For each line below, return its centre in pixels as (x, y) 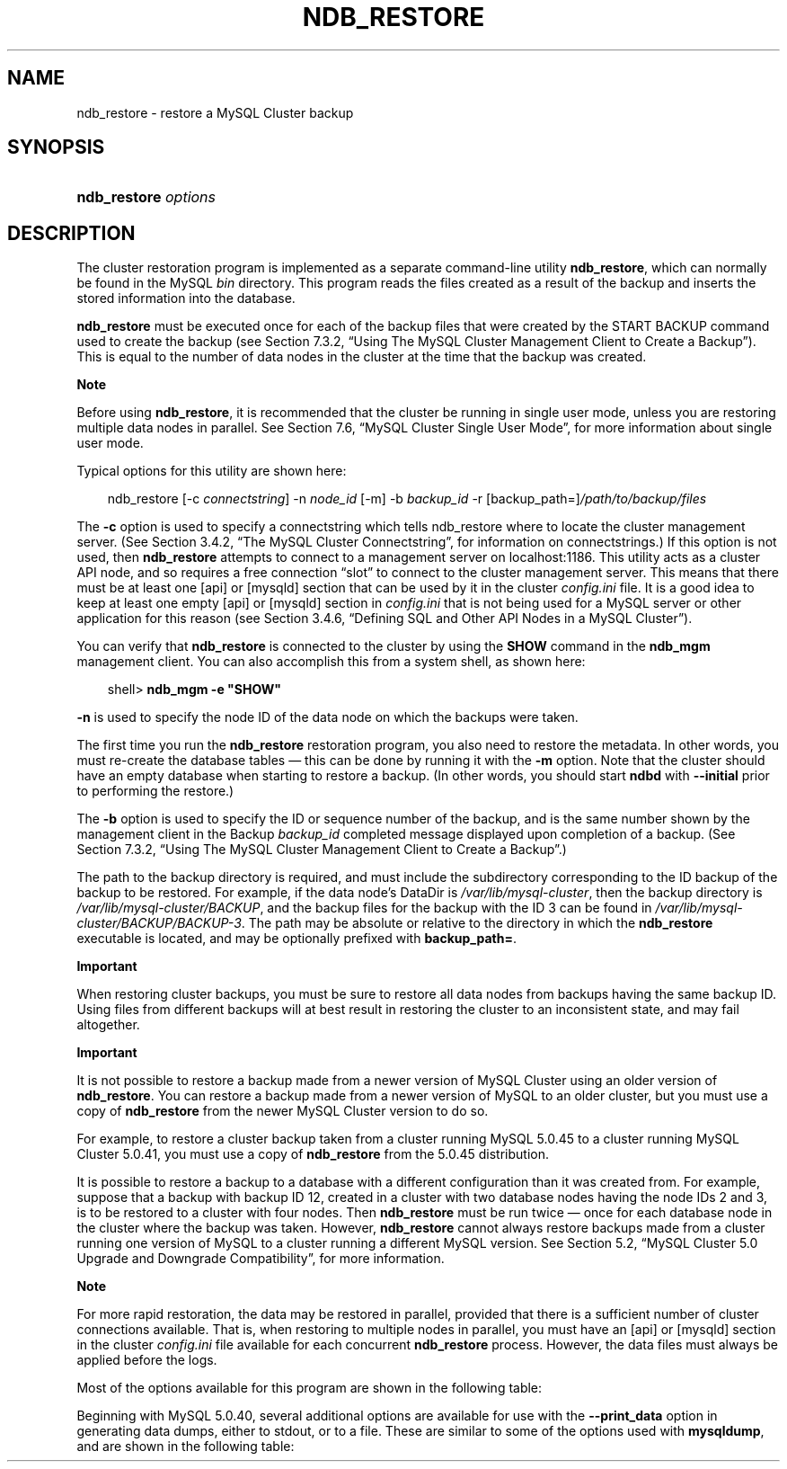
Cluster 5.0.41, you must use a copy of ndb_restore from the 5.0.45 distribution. (313, 1154)
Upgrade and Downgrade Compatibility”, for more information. (261, 1259)
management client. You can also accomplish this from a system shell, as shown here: (331, 662)
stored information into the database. (186, 298)
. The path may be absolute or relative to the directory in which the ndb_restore (477, 923)
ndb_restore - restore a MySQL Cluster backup (215, 112)
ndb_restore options (146, 197)
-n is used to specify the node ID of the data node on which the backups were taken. (327, 717)
